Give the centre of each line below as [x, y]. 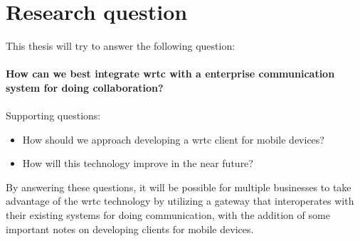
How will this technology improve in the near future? [138, 163]
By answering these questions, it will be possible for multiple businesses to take [179, 187]
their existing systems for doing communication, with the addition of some [168, 215]
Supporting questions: [53, 116]
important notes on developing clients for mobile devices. [130, 229]
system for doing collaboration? [85, 87]
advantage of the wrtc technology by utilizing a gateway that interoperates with [180, 201]
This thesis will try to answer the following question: [121, 46]
